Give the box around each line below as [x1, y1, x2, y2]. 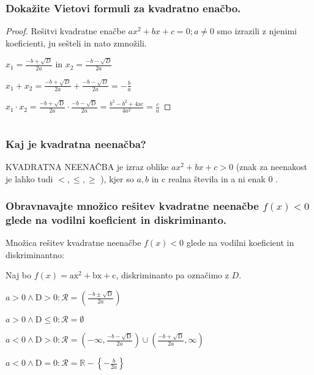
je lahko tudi [6, 172, 53, 185]
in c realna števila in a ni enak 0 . [151, 172, 278, 185]
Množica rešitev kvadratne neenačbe [6, 236, 141, 249]
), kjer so [100, 172, 134, 185]
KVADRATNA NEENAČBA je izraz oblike [6, 160, 169, 173]
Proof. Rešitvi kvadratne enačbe [6, 24, 125, 37]
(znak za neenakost [236, 160, 308, 173]
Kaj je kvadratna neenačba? [6, 136, 146, 151]
